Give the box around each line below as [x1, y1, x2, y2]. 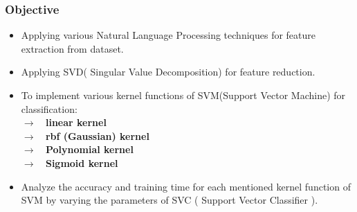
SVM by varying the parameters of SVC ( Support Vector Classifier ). [21, 193, 318, 207]
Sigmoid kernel [45, 155, 118, 170]
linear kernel [45, 115, 107, 130]
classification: [21, 101, 77, 116]
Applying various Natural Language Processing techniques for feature [21, 28, 316, 42]
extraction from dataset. [21, 41, 124, 55]
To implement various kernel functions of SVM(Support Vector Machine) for [21, 88, 346, 102]
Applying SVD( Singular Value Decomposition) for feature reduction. [21, 64, 315, 79]
